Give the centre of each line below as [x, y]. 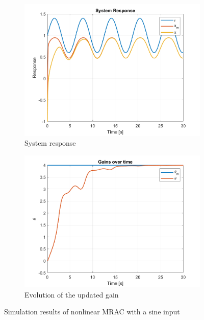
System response [50, 143]
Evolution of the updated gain [72, 294]
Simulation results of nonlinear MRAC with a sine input [92, 312]
